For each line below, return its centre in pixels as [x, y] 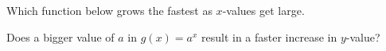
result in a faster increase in [269, 36]
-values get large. [263, 10]
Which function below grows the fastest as [109, 10]
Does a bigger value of [60, 36]
